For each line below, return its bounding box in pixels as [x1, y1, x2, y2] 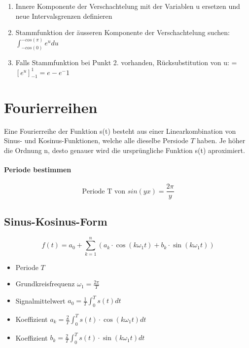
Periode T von [82, 188, 126, 195]
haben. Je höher [197, 135, 246, 146]
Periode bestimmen [4, 164, 71, 174]
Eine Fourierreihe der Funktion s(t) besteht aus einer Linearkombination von [4, 125, 236, 136]
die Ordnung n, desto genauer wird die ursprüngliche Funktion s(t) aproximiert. [4, 145, 245, 155]
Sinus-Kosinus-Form [4, 213, 107, 229]
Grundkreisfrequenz [15, 278, 75, 289]
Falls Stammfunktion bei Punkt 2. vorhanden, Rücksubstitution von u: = [15, 57, 237, 68]
